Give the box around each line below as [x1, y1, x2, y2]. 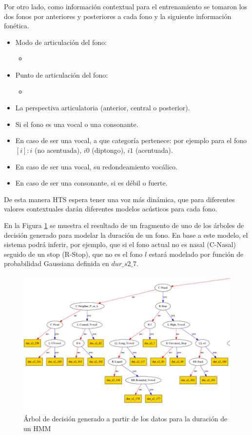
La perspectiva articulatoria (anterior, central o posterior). [15, 103, 190, 113]
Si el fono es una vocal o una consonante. [15, 119, 138, 129]
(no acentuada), [35, 145, 82, 155]
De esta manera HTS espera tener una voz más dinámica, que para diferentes [4, 194, 235, 204]
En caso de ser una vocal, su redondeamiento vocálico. [15, 161, 178, 171]
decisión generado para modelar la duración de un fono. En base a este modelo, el [4, 229, 248, 240]
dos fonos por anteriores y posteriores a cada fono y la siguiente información [4, 11, 232, 21]
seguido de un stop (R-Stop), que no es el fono [4, 249, 143, 259]
